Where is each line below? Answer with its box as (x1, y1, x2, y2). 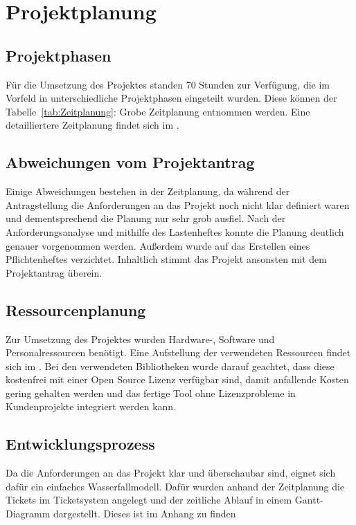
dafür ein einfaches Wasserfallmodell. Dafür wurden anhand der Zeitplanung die (6, 479, 345, 493)
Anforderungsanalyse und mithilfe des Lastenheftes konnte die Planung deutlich (6, 224, 344, 239)
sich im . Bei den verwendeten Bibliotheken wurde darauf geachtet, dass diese (6, 358, 335, 373)
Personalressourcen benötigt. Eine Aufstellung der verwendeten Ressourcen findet (6, 345, 351, 360)
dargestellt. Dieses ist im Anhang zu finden (53, 506, 236, 521)
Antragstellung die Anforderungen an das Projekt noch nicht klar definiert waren (6, 197, 350, 212)
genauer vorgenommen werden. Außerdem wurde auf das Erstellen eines (6, 238, 310, 252)
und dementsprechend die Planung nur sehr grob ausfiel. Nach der (6, 211, 286, 225)
